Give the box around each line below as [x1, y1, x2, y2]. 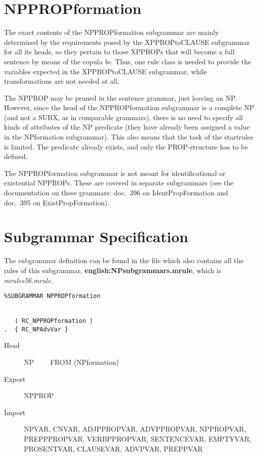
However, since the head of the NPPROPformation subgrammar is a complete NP [4, 102, 255, 113]
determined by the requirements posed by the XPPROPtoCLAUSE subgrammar [4, 36, 250, 47]
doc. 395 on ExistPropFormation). [4, 197, 110, 207]
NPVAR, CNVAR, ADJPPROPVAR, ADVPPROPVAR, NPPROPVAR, [24, 424, 246, 434]
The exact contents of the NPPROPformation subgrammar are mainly [4, 27, 219, 37]
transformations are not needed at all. [4, 76, 120, 86]
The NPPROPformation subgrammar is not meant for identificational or [4, 167, 226, 178]
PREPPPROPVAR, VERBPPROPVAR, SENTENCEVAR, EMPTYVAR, [24, 433, 252, 444]
